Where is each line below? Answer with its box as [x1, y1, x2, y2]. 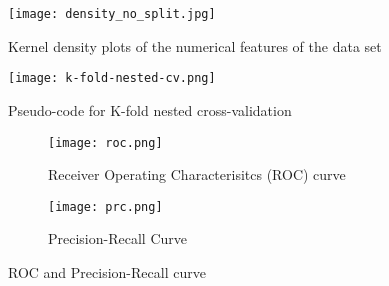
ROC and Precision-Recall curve [8, 262, 206, 282]
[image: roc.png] [48, 135, 163, 150]
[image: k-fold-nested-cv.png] [8, 71, 216, 86]
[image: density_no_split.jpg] [8, 7, 216, 21]
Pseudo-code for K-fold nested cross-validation [8, 99, 292, 120]
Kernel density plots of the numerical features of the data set [8, 35, 382, 56]
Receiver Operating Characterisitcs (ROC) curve [48, 164, 346, 185]
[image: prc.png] [48, 199, 163, 214]
